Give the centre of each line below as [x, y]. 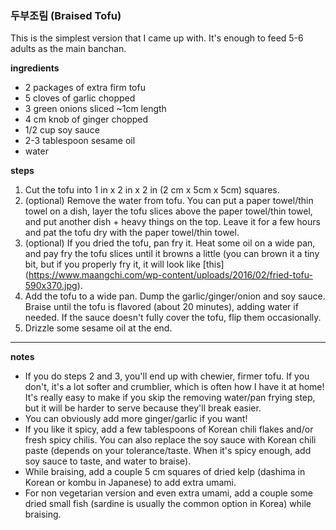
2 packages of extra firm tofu [85, 88]
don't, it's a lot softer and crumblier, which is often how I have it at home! [174, 387]
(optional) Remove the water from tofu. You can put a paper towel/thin [169, 201]
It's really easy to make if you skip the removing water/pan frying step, [170, 398]
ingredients [35, 68]
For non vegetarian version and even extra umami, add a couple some [168, 493]
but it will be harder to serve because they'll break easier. [143, 408]
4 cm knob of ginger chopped [86, 119]
